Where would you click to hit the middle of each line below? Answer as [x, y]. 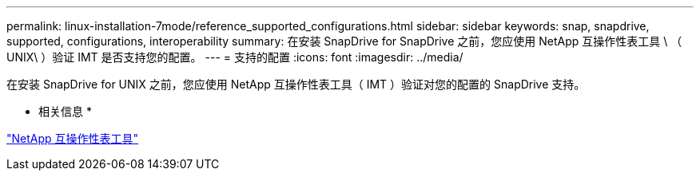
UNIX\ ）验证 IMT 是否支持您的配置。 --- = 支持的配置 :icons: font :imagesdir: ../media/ [235, 57]
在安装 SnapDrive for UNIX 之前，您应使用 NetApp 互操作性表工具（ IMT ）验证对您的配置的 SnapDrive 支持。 [296, 84]
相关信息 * [65, 111]
